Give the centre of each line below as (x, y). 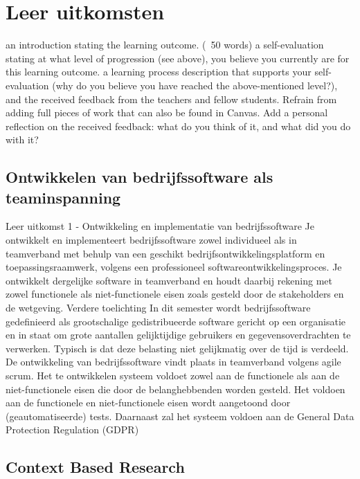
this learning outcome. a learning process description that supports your (159, 72)
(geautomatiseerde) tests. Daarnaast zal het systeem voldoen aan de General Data (180, 416)
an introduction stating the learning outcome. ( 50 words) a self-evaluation (165, 45)
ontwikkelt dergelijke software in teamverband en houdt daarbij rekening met (169, 280)
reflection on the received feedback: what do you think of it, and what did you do (178, 126)
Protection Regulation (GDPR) (72, 430)
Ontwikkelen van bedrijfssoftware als (139, 177)
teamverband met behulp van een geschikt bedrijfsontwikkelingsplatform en (165, 253)
